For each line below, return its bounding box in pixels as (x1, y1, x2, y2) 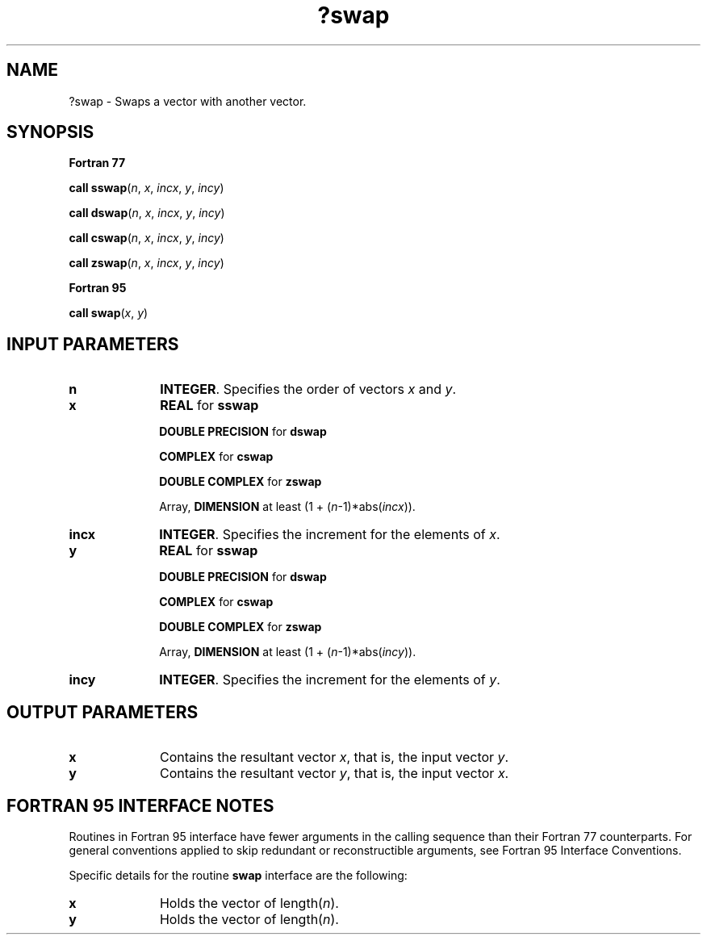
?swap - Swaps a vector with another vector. (69, 94, 307, 108)
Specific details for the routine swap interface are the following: (69, 868, 408, 882)
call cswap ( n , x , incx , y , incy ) (69, 231, 224, 245)
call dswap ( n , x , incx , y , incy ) (69, 206, 225, 220)
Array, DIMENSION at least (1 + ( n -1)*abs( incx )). (159, 500, 416, 514)
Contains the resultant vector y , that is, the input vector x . (159, 765, 509, 782)
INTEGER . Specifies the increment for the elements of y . (159, 671, 500, 688)
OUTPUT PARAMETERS (6, 701, 199, 722)
